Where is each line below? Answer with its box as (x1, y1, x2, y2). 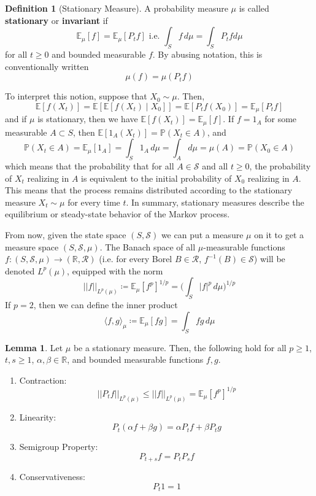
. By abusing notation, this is (152, 47, 263, 60)
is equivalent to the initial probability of (81, 171, 232, 184)
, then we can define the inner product (33, 298, 178, 311)
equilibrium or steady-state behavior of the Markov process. (5, 207, 230, 220)
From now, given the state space (5, 228, 126, 241)
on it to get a (254, 228, 304, 241)
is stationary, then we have (37, 112, 138, 125)
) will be (253, 252, 285, 265)
